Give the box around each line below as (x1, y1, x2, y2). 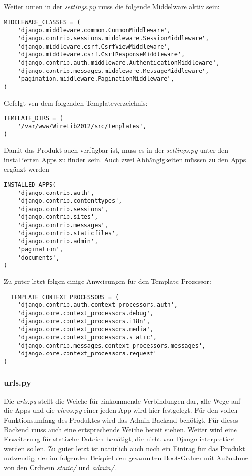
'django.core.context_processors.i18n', (17, 317, 150, 325)
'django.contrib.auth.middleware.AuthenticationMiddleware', (17, 59, 219, 66)
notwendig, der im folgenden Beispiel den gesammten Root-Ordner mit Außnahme (4, 453, 249, 463)
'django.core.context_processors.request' (17, 350, 157, 357)
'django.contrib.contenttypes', (17, 197, 122, 205)
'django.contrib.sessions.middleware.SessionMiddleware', (17, 35, 209, 42)
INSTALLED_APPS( (4, 181, 56, 188)
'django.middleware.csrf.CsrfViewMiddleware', (17, 43, 171, 50)
